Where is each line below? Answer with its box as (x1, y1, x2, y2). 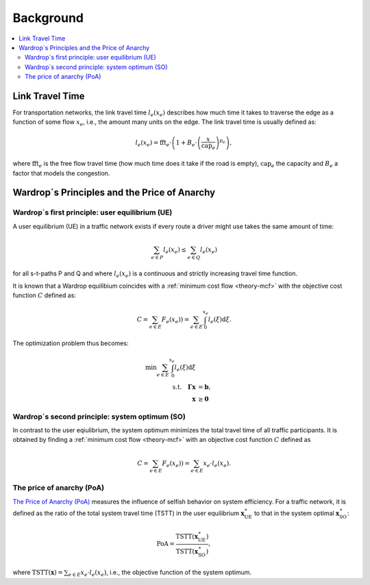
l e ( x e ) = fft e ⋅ (135, 138, 172, 148)
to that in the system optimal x (254, 509, 340, 517)
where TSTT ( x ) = (12, 569, 63, 577)
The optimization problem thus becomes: (12, 339, 129, 347)
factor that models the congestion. (12, 169, 110, 177)
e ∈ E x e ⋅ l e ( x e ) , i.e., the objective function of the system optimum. (68, 569, 252, 578)
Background (12, 10, 84, 25)
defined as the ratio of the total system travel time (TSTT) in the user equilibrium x (12, 509, 245, 517)
